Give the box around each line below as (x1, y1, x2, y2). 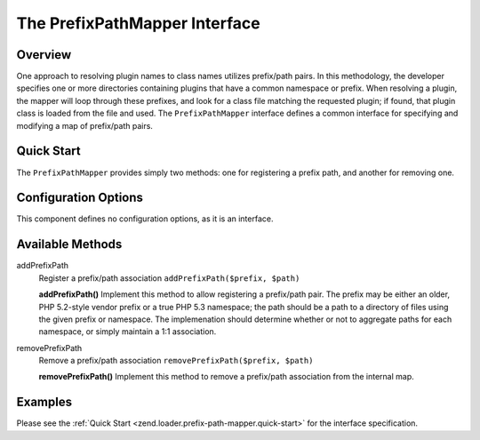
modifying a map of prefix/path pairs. (16, 120, 153, 131)
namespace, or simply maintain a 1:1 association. (38, 326, 217, 337)
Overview (16, 47, 72, 62)
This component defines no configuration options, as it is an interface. (16, 213, 274, 224)
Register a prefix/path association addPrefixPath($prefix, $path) (38, 272, 300, 284)
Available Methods (16, 236, 123, 252)
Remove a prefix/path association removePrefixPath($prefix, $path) (38, 356, 314, 366)
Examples (16, 395, 73, 410)
